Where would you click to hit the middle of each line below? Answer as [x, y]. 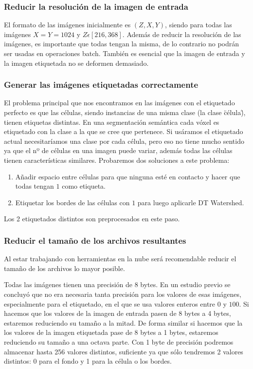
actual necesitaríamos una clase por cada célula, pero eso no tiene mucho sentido [124, 141]
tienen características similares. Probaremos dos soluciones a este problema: [117, 160]
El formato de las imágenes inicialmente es [67, 25]
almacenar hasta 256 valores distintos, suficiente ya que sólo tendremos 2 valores [124, 351]
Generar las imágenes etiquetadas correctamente [101, 85]
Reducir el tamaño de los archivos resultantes [95, 240]
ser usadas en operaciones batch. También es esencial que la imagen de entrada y [125, 53]
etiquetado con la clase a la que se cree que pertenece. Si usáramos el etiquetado [124, 131]
